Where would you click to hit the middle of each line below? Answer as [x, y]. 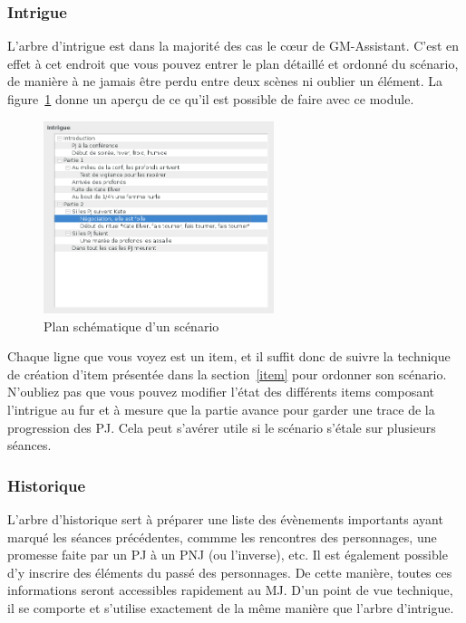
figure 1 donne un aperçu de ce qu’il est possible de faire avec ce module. [211, 99]
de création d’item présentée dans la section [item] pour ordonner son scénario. [227, 374]
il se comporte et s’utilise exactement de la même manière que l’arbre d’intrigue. [231, 608]
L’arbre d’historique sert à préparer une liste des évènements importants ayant [225, 519]
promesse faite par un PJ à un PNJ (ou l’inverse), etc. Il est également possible [228, 555]
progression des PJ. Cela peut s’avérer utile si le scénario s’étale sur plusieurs [222, 427]
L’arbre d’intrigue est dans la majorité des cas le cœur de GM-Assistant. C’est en [233, 46]
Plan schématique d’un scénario [131, 326]
